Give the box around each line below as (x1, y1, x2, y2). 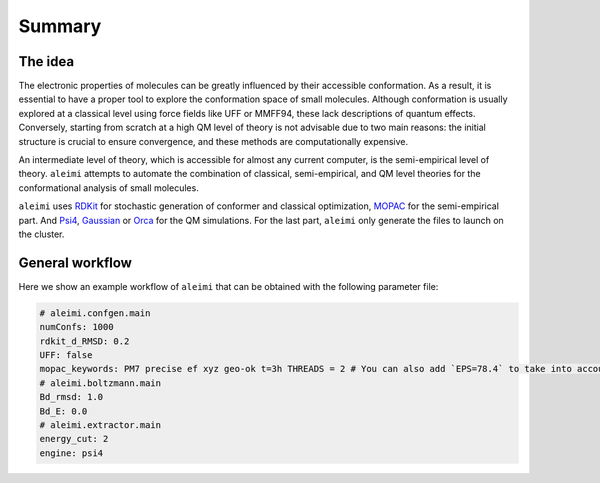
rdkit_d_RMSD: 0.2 (39, 335, 130, 347)
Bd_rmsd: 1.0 (39, 391, 104, 403)
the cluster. (18, 228, 65, 240)
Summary (18, 15, 102, 37)
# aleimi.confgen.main (39, 307, 151, 319)
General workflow (18, 254, 132, 271)
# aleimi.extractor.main (39, 419, 162, 430)
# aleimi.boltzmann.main (39, 377, 162, 389)
